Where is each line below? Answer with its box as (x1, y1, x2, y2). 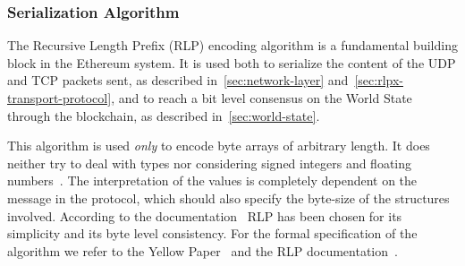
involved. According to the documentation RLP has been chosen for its (7, 206, 402, 225)
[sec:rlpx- (354, 71, 403, 90)
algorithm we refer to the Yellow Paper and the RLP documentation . (7, 241, 398, 260)
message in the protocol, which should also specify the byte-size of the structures (7, 188, 450, 207)
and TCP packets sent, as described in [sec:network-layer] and (7, 71, 349, 90)
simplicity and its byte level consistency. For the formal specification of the (7, 224, 418, 243)
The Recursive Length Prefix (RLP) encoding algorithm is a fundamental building (7, 36, 458, 55)
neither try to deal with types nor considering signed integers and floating (7, 153, 412, 172)
